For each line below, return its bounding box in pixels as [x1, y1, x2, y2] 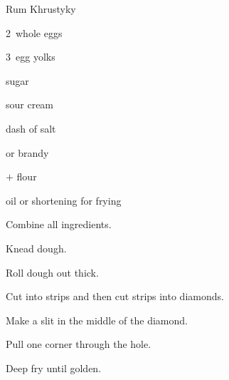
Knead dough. [6, 240, 67, 255]
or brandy [6, 145, 49, 160]
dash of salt [6, 120, 56, 135]
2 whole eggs [6, 25, 63, 40]
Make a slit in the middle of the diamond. [6, 312, 188, 327]
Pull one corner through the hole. [6, 337, 151, 351]
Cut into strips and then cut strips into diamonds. [6, 289, 224, 304]
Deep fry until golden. [6, 360, 102, 375]
